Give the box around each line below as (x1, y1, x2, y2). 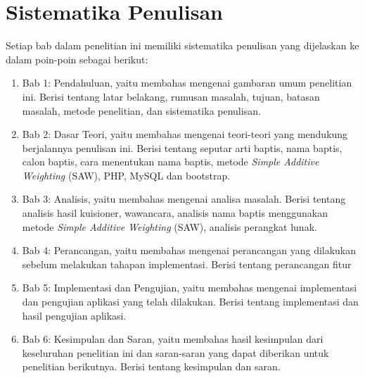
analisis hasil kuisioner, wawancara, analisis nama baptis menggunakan (22, 206, 328, 220)
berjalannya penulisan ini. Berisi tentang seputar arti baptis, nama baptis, (22, 140, 342, 155)
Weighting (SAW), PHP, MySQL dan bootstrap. (22, 168, 231, 182)
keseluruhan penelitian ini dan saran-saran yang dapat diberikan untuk (22, 345, 329, 360)
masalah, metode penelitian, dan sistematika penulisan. (22, 103, 261, 118)
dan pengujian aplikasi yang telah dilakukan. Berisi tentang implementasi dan (22, 294, 359, 309)
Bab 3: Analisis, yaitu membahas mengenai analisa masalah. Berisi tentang (22, 191, 346, 206)
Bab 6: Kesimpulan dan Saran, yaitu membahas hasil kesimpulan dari (22, 332, 324, 346)
